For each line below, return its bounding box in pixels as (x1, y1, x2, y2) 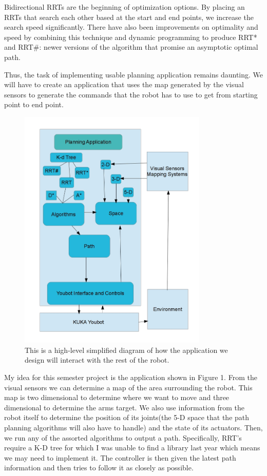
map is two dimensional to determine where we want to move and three (4, 392, 230, 403)
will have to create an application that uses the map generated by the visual (4, 79, 244, 90)
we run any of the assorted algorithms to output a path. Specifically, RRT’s (4, 432, 242, 443)
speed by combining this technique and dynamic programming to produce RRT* (4, 31, 257, 42)
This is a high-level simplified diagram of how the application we (25, 344, 228, 355)
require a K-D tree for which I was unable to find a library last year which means (4, 442, 260, 453)
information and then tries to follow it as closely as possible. (4, 462, 194, 473)
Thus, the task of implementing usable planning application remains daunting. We (4, 69, 263, 80)
